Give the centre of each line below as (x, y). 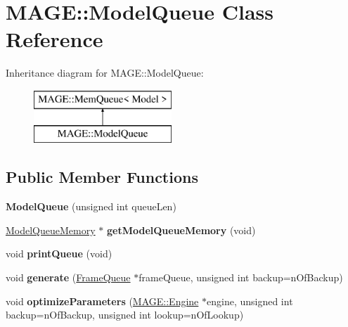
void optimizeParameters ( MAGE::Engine (102, 301)
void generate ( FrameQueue (68, 277)
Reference (54, 39)
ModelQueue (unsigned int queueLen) (91, 206)
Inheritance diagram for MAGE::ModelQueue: (105, 73)
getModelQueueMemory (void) (181, 230)
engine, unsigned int (250, 301)
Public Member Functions (102, 177)
